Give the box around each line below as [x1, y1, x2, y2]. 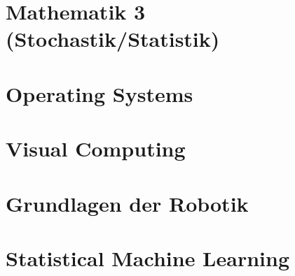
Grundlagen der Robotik [6, 189, 249, 217]
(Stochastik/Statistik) [6, 24, 220, 53]
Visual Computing [6, 134, 186, 163]
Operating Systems [6, 79, 193, 108]
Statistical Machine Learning [6, 243, 289, 272]
